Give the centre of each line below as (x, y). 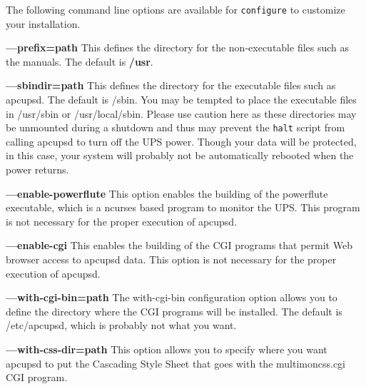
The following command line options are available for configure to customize (176, 9)
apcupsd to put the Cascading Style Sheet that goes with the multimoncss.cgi (176, 363)
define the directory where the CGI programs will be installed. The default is (174, 311)
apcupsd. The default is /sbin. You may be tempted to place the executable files (181, 100)
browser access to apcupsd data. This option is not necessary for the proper (171, 259)
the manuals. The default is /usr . (80, 61)
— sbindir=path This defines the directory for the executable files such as (171, 85)
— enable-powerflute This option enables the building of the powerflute (167, 193)
